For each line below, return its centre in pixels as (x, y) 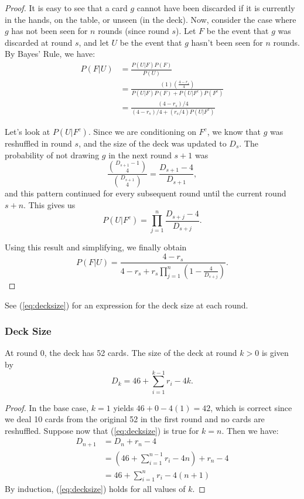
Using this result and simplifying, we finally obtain (96, 247)
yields (124, 407)
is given (275, 353)
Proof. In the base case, (47, 407)
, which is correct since (251, 407)
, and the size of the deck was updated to (153, 143)
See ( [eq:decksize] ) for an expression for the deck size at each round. (127, 305)
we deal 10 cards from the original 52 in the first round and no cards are (135, 419)
